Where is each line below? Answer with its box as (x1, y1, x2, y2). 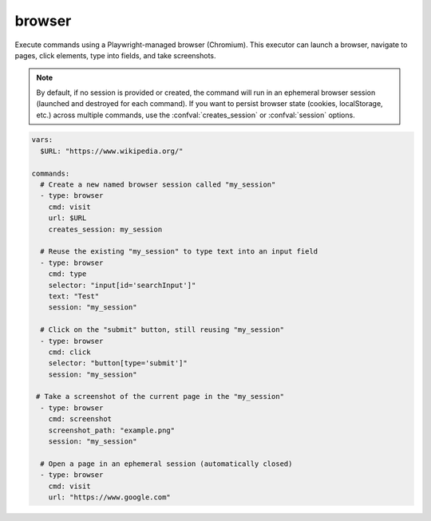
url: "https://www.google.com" (48, 492, 171, 502)
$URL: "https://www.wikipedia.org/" (40, 146, 184, 156)
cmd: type (48, 270, 87, 278)
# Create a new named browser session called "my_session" (40, 180, 276, 189)
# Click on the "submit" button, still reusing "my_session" (40, 326, 285, 334)
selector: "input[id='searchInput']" (48, 280, 196, 290)
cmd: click (48, 347, 91, 357)
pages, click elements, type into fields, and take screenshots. (14, 50, 216, 60)
